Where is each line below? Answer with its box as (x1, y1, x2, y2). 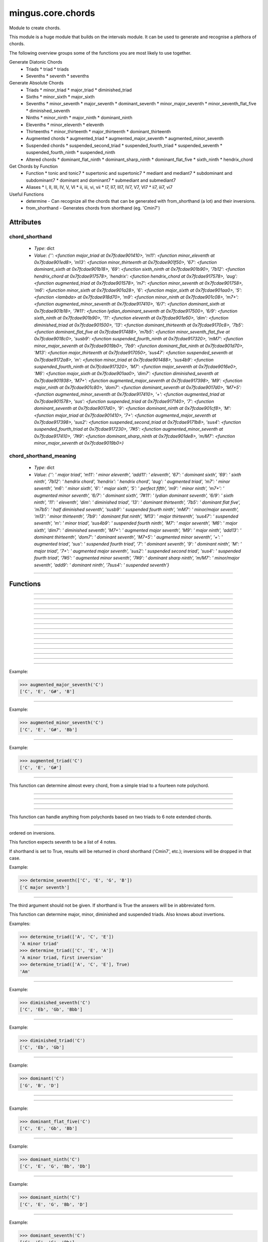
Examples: (9, 921, 31, 927)
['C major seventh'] (19, 884, 69, 890)
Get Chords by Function (9, 163, 58, 169)
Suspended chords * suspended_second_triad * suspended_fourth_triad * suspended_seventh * (26, 142, 223, 149)
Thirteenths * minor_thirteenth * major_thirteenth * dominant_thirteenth (26, 129, 171, 135)
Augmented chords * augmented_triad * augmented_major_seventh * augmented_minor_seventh (26, 136, 224, 142)
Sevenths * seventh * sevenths (26, 73, 89, 79)
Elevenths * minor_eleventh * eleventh (26, 122, 104, 128)
